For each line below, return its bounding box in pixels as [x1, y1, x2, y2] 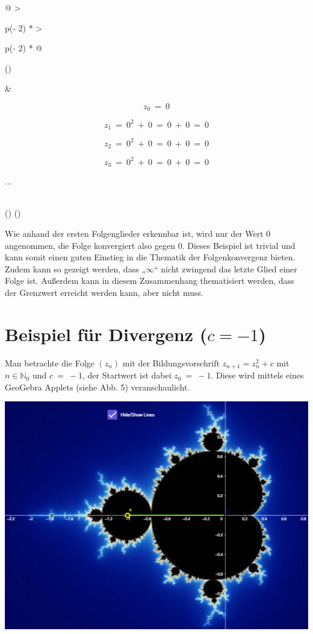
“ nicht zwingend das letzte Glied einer [153, 262, 297, 275]
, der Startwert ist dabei [82, 369, 172, 381]
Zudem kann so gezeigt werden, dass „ [5, 262, 146, 275]
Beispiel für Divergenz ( [5, 321, 208, 346]
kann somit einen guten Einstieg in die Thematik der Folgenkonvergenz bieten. [5, 251, 296, 263]
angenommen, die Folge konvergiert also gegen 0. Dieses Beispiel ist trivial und [5, 239, 296, 251]
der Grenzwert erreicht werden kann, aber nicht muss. [5, 286, 203, 299]
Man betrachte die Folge [5, 356, 95, 369]
